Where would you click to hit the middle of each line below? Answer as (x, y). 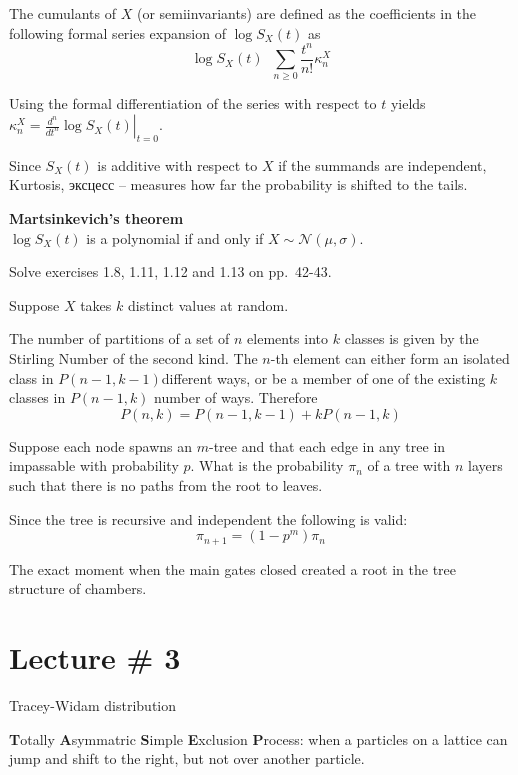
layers (485, 465)
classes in (37, 397)
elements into (288, 338)
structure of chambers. (78, 588)
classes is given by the (411, 338)
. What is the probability (267, 465)
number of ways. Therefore (236, 397)
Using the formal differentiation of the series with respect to (193, 103)
